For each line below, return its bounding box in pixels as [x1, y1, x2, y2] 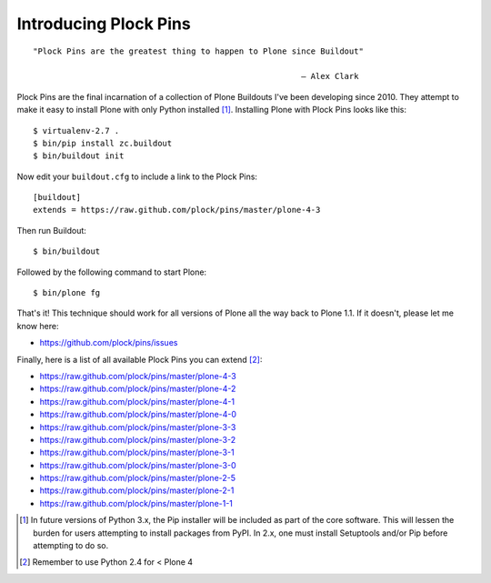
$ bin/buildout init [33, 151, 125, 161]
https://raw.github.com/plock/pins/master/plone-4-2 [39, 383, 236, 395]
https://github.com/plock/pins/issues [39, 337, 178, 348]
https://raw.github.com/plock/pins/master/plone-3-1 [39, 447, 235, 458]
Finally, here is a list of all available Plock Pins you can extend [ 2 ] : [16, 354, 263, 365]
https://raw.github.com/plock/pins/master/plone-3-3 [39, 421, 236, 432]
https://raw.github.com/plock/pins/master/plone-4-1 [39, 396, 235, 407]
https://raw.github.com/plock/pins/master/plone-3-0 [39, 459, 236, 470]
